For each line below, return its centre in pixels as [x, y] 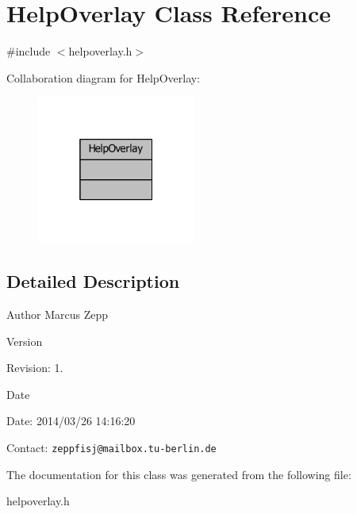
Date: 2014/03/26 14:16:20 [71, 421]
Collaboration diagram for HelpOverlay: [104, 77]
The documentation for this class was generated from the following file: [179, 474]
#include [29, 51]
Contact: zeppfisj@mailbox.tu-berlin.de [111, 447]
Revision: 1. [35, 368]
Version [25, 341]
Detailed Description [93, 281]
